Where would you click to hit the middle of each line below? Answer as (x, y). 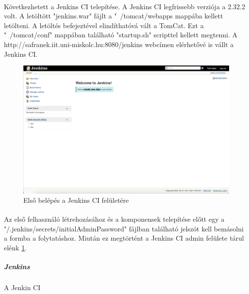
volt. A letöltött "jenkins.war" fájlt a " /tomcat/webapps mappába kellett (114, 16)
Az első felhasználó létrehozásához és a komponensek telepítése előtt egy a (114, 219)
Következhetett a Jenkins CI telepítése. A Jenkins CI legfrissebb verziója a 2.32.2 (125, 6)
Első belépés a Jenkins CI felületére (76, 200)
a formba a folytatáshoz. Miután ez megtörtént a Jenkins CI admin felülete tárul (124, 238)
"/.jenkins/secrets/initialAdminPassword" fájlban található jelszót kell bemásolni (124, 228)
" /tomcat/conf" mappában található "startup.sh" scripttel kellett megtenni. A (121, 35)
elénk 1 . (16, 248)
